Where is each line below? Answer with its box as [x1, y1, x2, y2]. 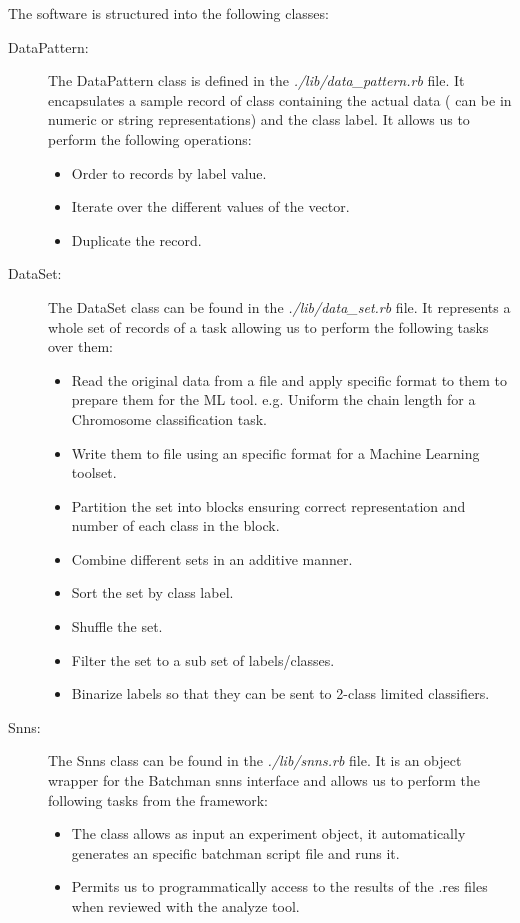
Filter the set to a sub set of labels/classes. [71, 649, 335, 670]
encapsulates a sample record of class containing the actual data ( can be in [48, 89, 512, 110]
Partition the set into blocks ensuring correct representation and [71, 495, 466, 516]
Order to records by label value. [71, 162, 267, 183]
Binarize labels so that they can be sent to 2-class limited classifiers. [71, 683, 490, 704]
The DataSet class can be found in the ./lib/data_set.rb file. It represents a [48, 296, 511, 317]
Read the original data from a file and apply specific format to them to [71, 369, 507, 390]
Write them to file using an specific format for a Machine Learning [71, 442, 480, 463]
